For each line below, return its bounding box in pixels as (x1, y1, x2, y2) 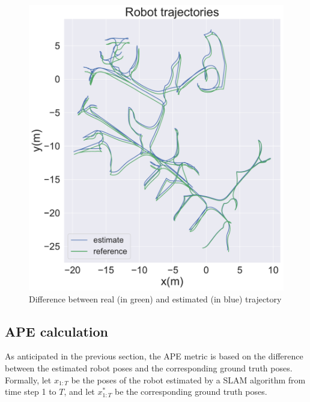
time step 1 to (5, 385, 56, 398)
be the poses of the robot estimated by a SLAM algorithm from (71, 373, 306, 386)
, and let (64, 385, 95, 398)
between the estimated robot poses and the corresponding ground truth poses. (5, 362, 293, 374)
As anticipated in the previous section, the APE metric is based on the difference (5, 350, 303, 362)
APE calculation (5, 322, 109, 340)
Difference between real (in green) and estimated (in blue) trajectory (29, 292, 282, 305)
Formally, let (5, 373, 52, 386)
